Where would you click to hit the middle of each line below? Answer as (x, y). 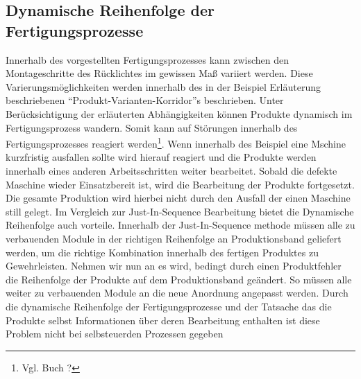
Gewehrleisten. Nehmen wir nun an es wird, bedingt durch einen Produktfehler (174, 266)
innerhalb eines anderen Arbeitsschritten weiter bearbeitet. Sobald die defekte (171, 170)
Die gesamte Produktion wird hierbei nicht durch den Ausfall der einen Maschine (178, 198)
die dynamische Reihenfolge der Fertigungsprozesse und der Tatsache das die (169, 306)
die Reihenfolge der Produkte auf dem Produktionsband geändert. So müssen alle (179, 279)
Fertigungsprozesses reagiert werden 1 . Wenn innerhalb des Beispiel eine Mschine (176, 142)
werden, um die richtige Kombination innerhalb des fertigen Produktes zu (162, 252)
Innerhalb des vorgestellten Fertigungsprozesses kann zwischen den (148, 59)
